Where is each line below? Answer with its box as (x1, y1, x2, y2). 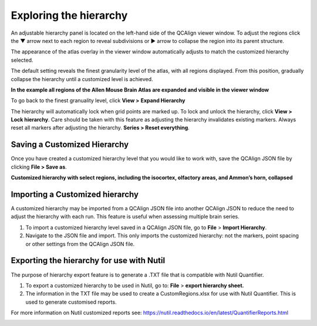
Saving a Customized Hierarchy (11, 140, 129, 150)
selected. (11, 56, 33, 63)
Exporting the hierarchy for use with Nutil (11, 256, 166, 265)
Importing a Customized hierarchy (11, 189, 139, 199)
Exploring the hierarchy (11, 9, 128, 22)
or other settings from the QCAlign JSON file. (25, 240, 135, 247)
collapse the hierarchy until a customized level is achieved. (11, 75, 153, 82)
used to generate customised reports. (25, 298, 117, 305)
